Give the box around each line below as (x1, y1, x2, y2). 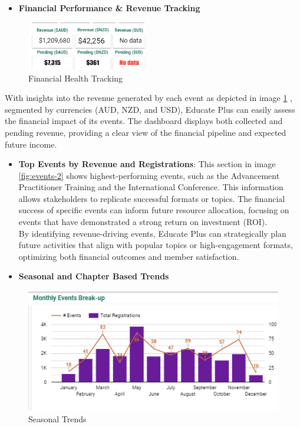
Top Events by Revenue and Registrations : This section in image (18, 158, 276, 170)
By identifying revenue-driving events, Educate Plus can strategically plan (18, 227, 286, 239)
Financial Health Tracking (28, 71, 123, 84)
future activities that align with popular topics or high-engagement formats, (18, 239, 293, 251)
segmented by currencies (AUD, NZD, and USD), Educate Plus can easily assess (5, 103, 295, 115)
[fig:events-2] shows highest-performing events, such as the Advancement (18, 169, 280, 181)
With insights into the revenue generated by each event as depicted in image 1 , (5, 92, 292, 104)
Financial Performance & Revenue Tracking (18, 2, 200, 14)
